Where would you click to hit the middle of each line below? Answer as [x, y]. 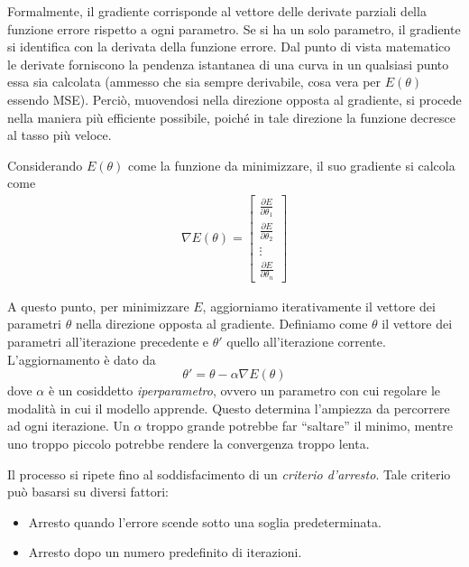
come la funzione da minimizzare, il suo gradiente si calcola [292, 165]
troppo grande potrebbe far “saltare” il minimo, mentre [299, 426]
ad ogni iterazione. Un [69, 426]
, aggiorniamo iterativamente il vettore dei [319, 306]
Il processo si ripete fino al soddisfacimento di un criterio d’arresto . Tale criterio [229, 474]
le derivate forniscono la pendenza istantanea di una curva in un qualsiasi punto [228, 64]
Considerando [45, 165]
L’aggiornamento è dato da [82, 359]
